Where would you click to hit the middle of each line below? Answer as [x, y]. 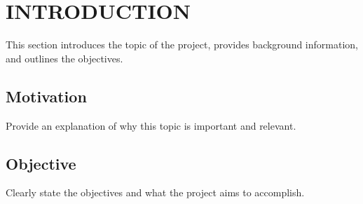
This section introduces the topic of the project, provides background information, [182, 45]
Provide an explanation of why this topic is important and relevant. [151, 125]
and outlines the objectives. [64, 58]
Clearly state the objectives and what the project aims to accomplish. [155, 192]
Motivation [46, 96]
